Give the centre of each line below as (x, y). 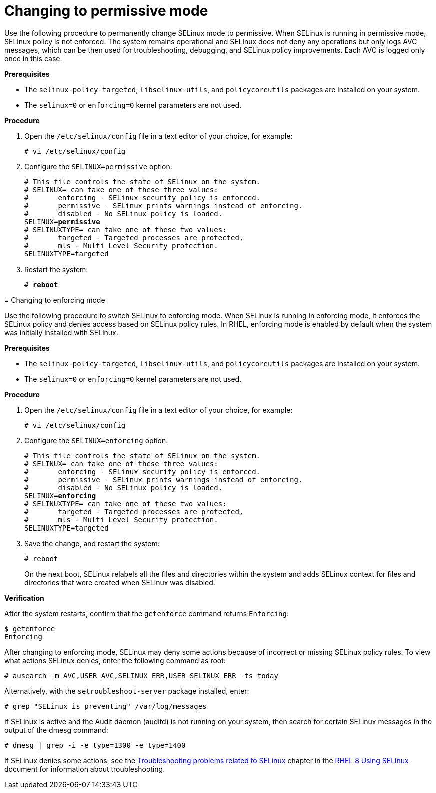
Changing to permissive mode (106, 11)
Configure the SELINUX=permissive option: (98, 166)
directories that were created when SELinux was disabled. (120, 582)
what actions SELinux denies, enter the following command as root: (115, 660)
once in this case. (33, 58)
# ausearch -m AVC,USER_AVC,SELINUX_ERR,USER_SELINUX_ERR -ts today (141, 676)
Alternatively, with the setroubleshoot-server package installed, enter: (127, 691)
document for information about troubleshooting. (85, 769)
